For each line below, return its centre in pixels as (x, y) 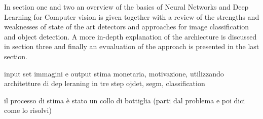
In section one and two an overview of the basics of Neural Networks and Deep (126, 7)
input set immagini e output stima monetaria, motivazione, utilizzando (114, 73)
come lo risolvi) (28, 110)
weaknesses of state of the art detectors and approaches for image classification (126, 27)
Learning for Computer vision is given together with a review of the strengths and (132, 16)
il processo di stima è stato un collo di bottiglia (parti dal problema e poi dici (125, 100)
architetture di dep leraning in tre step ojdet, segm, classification (105, 83)
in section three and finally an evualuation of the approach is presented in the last (132, 46)
